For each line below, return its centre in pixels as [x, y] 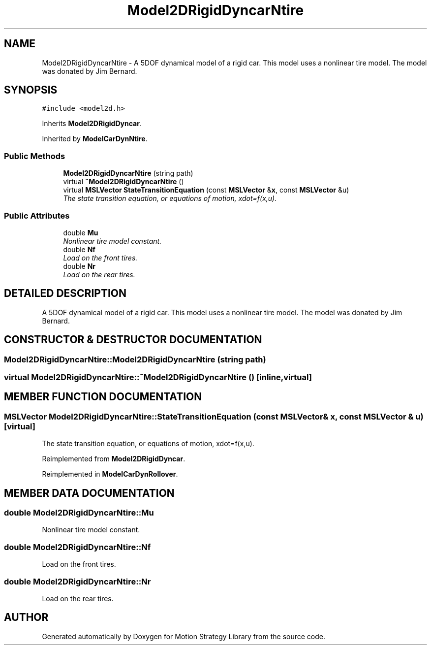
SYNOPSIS [31, 90]
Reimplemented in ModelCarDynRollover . [110, 474]
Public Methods [35, 156]
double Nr [79, 266]
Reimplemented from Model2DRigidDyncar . [114, 459]
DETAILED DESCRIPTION [65, 293]
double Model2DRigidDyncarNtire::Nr [77, 581]
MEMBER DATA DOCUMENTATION [89, 493]
